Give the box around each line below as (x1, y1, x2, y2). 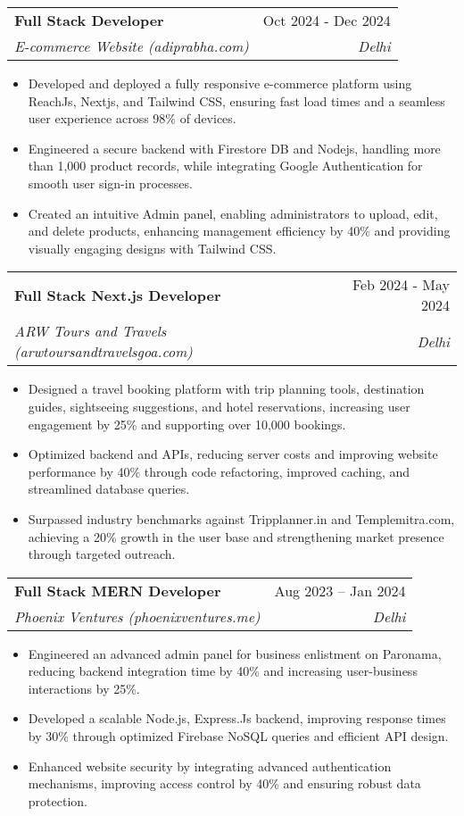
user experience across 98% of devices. (28, 109, 236, 128)
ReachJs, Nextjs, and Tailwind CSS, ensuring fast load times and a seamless (28, 91, 445, 110)
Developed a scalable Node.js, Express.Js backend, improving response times (28, 709, 446, 728)
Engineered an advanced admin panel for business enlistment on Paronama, (28, 644, 442, 662)
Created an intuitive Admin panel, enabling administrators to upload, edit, (28, 204, 438, 222)
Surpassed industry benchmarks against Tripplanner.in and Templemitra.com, (28, 509, 455, 528)
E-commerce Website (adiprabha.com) (14, 36, 249, 56)
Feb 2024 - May (352, 274, 450, 296)
